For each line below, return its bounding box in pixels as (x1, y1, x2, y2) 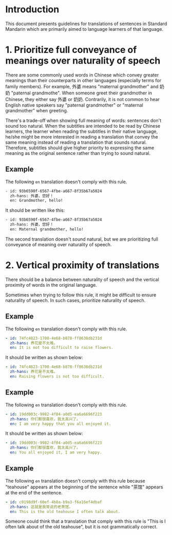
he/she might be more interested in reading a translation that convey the (5, 133, 158, 140)
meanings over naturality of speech (5, 55, 161, 67)
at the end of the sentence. (5, 489, 63, 496)
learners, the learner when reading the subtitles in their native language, (5, 128, 158, 134)
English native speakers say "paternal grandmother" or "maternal (5, 102, 144, 108)
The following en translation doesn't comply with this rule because (5, 478, 145, 484)
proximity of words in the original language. (5, 282, 98, 288)
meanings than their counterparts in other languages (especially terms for (5, 77, 162, 83)
